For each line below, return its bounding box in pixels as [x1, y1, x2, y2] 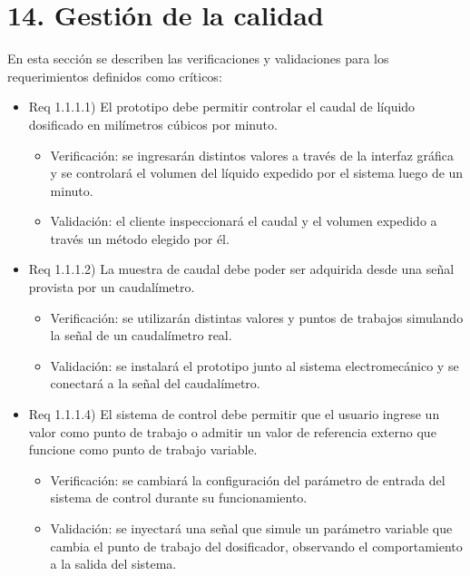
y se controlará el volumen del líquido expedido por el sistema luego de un [50, 163, 464, 182]
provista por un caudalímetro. [28, 278, 195, 297]
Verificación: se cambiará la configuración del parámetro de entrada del [50, 470, 446, 489]
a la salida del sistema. [50, 554, 177, 573]
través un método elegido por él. [50, 229, 230, 248]
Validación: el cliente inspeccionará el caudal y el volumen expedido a [50, 211, 437, 230]
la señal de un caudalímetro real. [50, 326, 232, 345]
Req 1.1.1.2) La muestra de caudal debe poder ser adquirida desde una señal [28, 259, 455, 278]
